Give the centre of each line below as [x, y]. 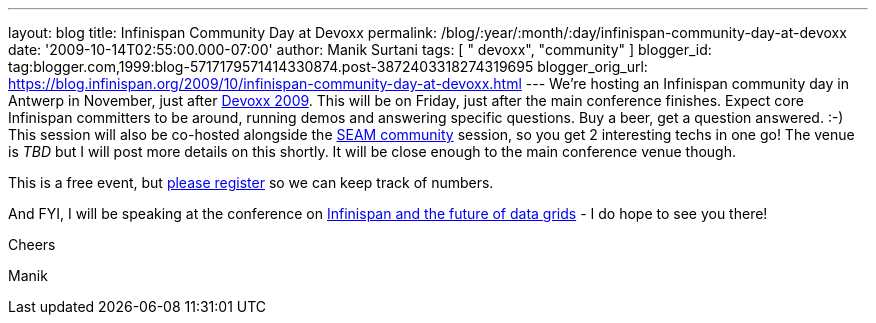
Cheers [32, 244]
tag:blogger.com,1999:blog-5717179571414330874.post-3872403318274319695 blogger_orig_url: [328, 66]
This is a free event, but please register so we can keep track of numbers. [251, 182]
